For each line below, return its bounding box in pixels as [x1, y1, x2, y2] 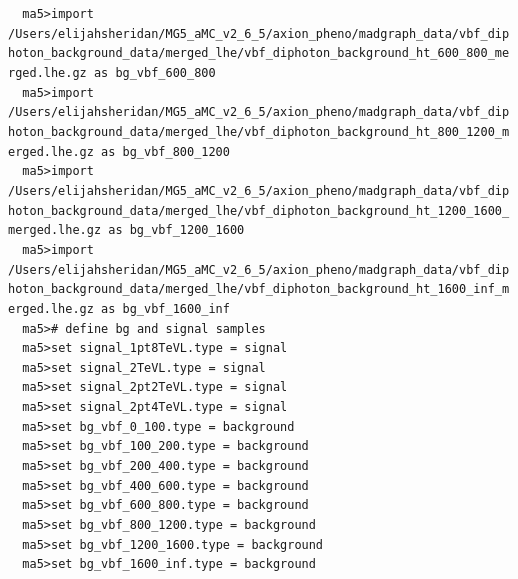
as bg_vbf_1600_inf [101, 301, 230, 316]
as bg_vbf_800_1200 [101, 144, 230, 159]
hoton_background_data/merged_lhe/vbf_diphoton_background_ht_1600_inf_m [8, 282, 510, 297]
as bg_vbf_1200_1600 [108, 223, 245, 238]
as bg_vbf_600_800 [93, 65, 216, 80]
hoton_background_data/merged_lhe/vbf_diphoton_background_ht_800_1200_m [8, 124, 510, 139]
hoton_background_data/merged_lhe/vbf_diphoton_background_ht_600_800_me [8, 46, 510, 61]
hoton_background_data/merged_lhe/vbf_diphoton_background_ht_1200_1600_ [8, 203, 510, 218]
